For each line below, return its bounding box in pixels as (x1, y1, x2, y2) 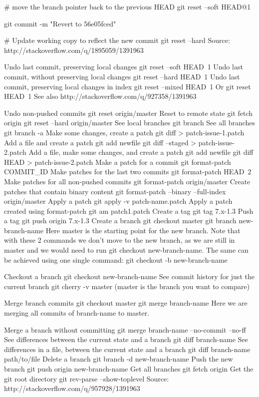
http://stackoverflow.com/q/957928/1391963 (4, 383, 140, 394)
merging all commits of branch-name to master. (4, 308, 150, 318)
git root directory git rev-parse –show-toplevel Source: (4, 373, 169, 384)
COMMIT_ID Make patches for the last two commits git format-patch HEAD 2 (4, 166, 252, 177)
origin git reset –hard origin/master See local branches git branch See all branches (4, 117, 256, 128)
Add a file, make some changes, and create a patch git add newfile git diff (28, 147, 254, 157)
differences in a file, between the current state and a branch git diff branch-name (4, 344, 251, 354)
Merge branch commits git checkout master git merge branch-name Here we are (4, 298, 248, 308)
